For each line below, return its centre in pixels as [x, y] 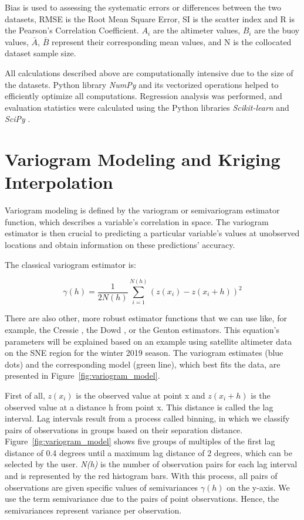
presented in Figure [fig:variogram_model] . [82, 375]
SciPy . [18, 119]
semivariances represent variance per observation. [93, 510]
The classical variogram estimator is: [70, 264]
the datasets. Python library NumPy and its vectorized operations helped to [142, 84]
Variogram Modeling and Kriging [143, 159]
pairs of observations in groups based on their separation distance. [124, 429]
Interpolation [59, 182]
